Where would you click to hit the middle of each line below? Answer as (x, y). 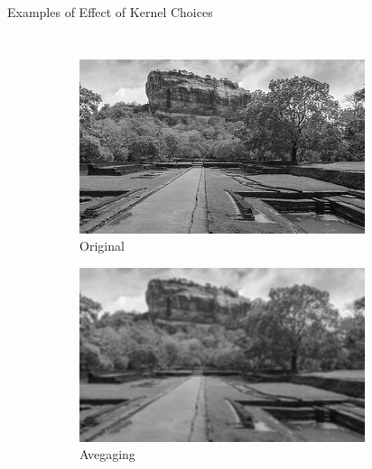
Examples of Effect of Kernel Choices (110, 12)
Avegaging (107, 454)
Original (102, 246)
